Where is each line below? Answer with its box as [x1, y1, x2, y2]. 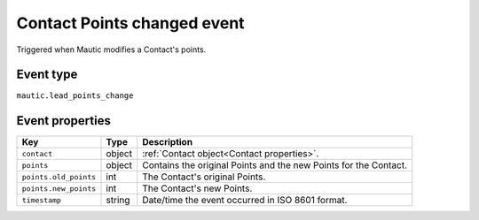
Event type [16, 67, 78, 82]
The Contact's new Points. [142, 182, 253, 194]
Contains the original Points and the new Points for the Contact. [142, 159, 408, 171]
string [106, 194, 130, 207]
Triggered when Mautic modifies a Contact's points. [16, 44, 207, 55]
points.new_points [21, 184, 97, 193]
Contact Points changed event [16, 13, 245, 33]
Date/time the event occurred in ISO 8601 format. [142, 194, 348, 207]
